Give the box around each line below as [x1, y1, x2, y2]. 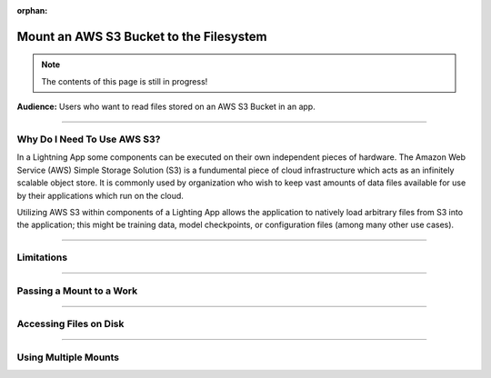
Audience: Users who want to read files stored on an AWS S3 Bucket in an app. [16, 101, 316, 113]
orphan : [16, 5, 48, 15]
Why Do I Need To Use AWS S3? [16, 133, 161, 145]
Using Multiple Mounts [16, 351, 120, 363]
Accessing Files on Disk [16, 318, 125, 331]
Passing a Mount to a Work [16, 284, 138, 297]
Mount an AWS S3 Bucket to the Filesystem [16, 28, 267, 45]
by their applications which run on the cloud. [16, 190, 184, 201]
